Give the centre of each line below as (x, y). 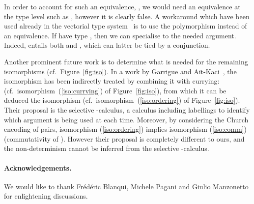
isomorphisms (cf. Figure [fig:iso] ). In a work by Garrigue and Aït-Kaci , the (120, 71)
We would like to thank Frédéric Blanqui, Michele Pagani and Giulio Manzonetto (126, 186)
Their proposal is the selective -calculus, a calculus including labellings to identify (127, 109)
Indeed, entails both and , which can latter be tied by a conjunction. (107, 45)
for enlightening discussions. (46, 196)
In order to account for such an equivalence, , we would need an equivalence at (122, 6)
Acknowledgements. (38, 167)
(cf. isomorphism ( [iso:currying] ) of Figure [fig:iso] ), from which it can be (115, 90)
